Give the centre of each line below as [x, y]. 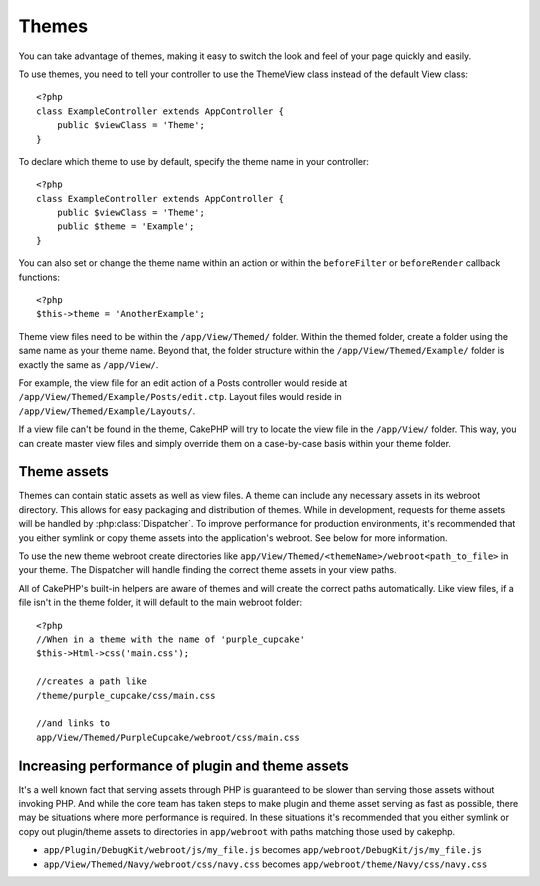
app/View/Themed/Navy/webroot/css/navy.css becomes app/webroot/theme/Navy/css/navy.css [265, 864]
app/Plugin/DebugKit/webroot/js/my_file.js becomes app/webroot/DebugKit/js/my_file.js [262, 850]
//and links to [73, 723]
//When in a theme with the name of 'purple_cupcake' [170, 639]
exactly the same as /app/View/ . [88, 364]
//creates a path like [92, 681]
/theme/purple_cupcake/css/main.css [126, 695]
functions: [39, 277]
